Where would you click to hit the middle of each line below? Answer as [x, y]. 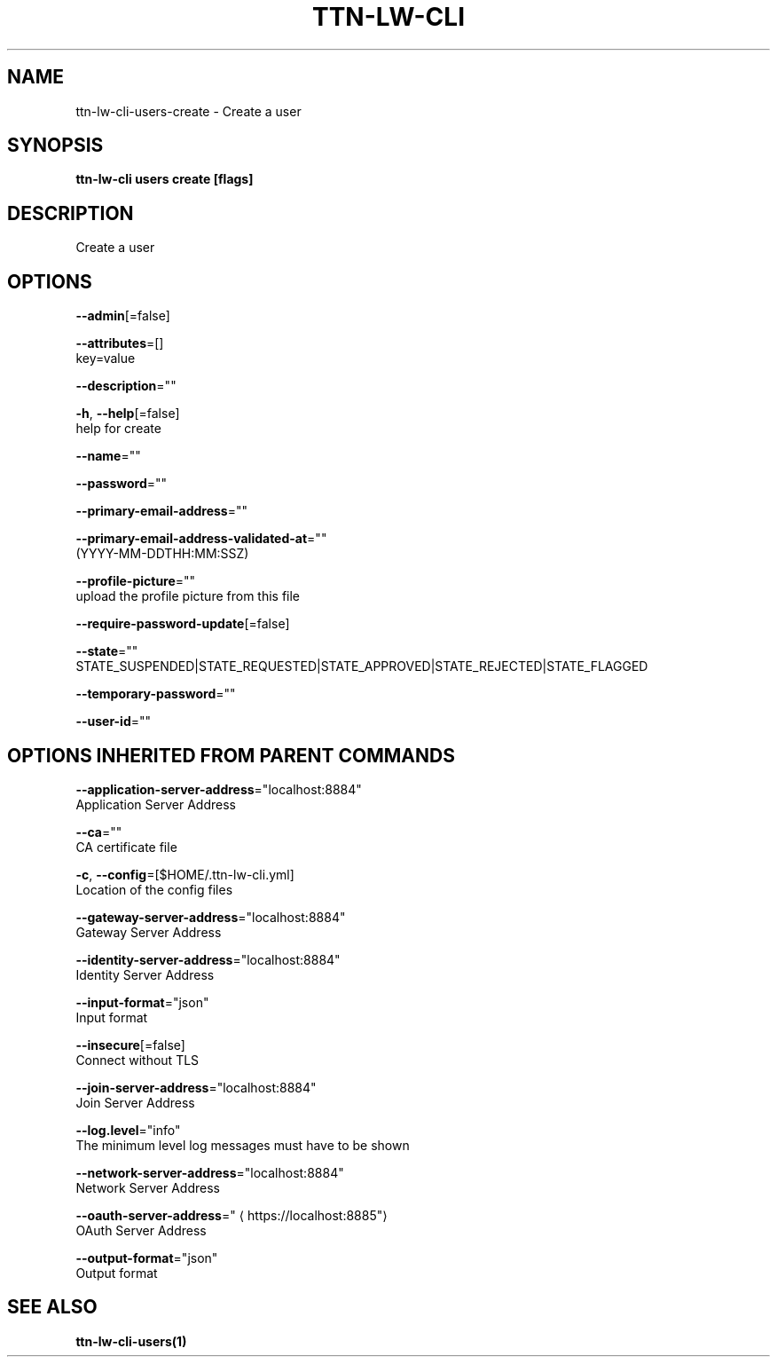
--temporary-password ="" [156, 694]
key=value [106, 359]
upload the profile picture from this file [188, 596]
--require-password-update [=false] [183, 624]
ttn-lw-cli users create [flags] [165, 179]
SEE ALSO [52, 1307]
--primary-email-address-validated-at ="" [201, 539]
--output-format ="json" [147, 1258]
